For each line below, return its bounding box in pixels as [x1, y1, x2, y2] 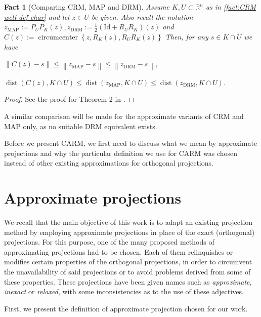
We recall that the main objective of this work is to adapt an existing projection [4, 217, 253, 227]
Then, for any [165, 31, 208, 42]
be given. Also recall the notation [91, 11, 193, 22]
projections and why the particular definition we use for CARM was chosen [4, 147, 238, 158]
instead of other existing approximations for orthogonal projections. [4, 157, 213, 168]
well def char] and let [4, 11, 70, 22]
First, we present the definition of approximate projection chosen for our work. [4, 303, 248, 313]
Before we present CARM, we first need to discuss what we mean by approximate [4, 138, 257, 148]
